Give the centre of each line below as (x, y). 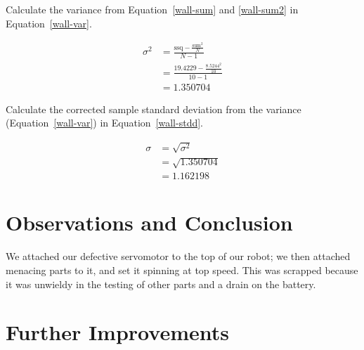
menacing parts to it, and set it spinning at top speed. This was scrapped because (182, 270)
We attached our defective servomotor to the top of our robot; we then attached (178, 256)
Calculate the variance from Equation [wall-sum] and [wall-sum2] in (152, 9)
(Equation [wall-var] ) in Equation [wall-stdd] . (104, 123)
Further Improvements (117, 332)
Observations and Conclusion (149, 222)
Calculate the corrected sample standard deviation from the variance (154, 109)
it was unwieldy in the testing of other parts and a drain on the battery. (161, 284)
